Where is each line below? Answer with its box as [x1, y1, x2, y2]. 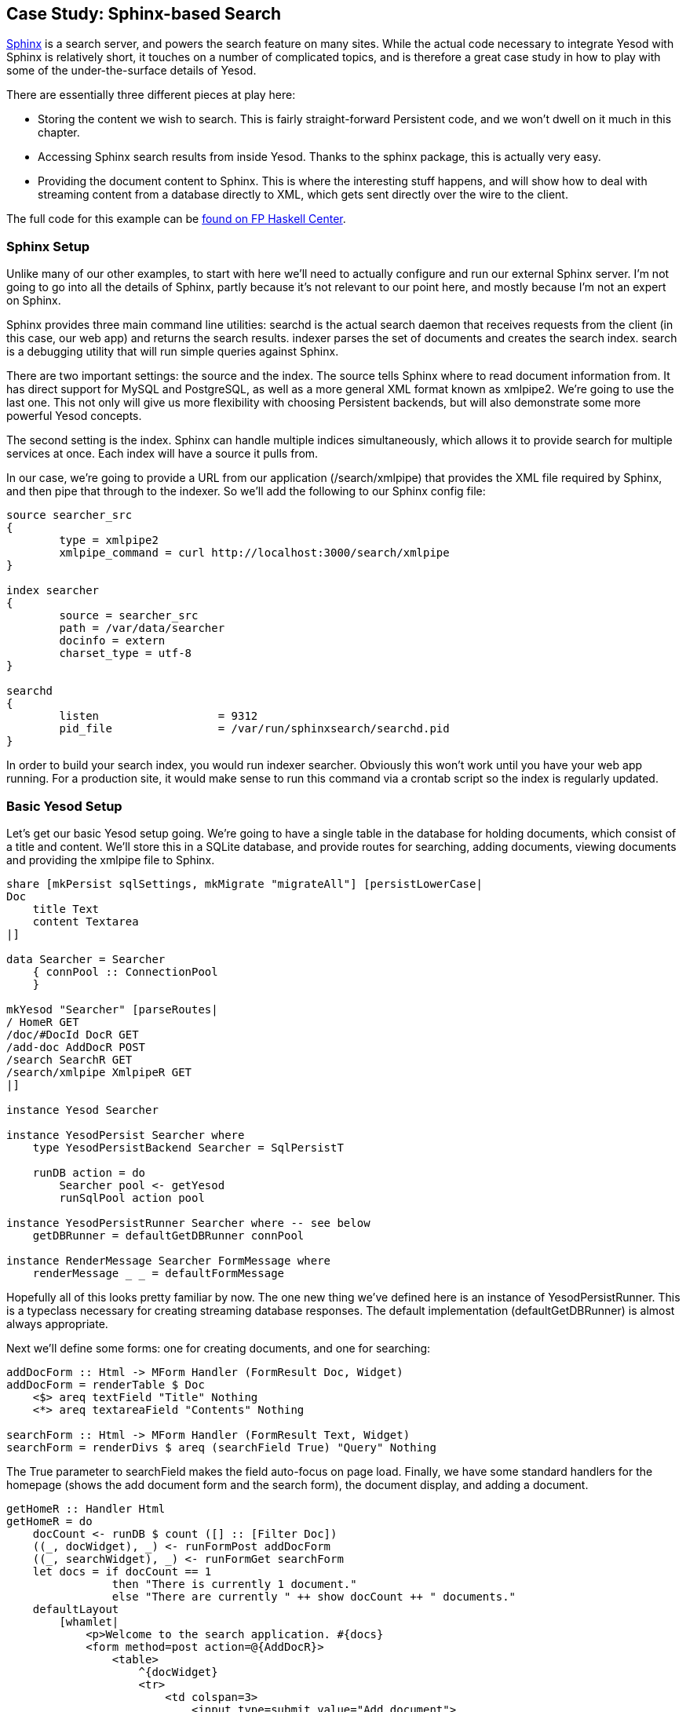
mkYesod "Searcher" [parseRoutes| [6, 1002, 218, 1016]
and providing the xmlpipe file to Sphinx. [6, 852, 215, 867]
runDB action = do [32, 1166, 146, 1179]
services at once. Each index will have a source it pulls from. [6, 447, 319, 461]
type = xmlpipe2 [59, 534, 159, 547]
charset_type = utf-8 [59, 647, 192, 660]
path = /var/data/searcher [59, 622, 225, 635]
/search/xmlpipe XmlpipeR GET [6, 1065, 192, 1079]
